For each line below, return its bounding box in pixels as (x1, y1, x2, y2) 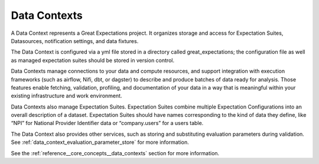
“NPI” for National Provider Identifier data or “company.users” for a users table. (11, 120, 204, 127)
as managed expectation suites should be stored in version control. (11, 57, 174, 64)
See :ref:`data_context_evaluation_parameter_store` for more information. (11, 139, 189, 146)
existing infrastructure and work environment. (11, 92, 122, 100)
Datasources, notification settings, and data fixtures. (11, 37, 139, 44)
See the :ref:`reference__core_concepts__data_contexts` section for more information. (11, 149, 220, 156)
